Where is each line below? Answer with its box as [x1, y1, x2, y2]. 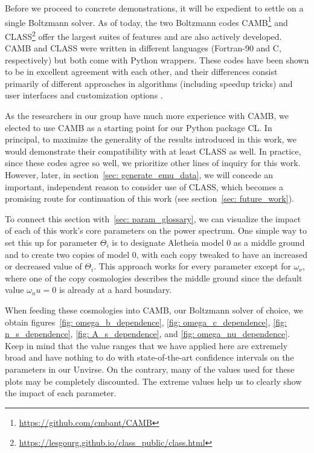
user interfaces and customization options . [5, 89, 163, 101]
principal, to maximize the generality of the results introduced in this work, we [5, 133, 297, 146]
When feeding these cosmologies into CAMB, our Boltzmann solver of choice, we [5, 303, 303, 316]
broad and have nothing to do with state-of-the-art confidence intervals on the [5, 351, 294, 364]
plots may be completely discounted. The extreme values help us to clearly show [5, 374, 302, 387]
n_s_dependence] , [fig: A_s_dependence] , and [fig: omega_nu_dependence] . [5, 327, 290, 340]
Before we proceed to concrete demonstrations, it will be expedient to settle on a [5, 2, 304, 14]
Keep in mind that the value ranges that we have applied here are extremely [5, 339, 288, 352]
